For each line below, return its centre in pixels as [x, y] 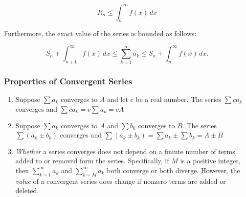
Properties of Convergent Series [68, 81]
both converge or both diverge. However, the [173, 170]
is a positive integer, [210, 161]
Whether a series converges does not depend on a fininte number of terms [125, 151]
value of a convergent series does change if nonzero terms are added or [121, 181]
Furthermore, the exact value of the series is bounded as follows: [100, 33]
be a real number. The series [178, 99]
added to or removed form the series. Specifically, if [92, 161]
